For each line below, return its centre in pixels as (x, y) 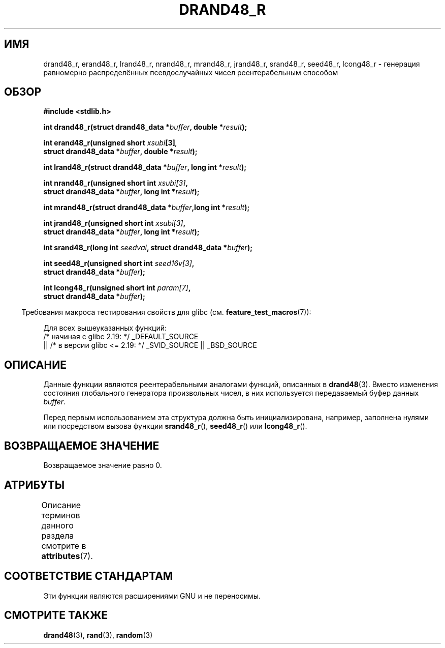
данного (57, 525)
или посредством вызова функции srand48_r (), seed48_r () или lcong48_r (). (175, 426)
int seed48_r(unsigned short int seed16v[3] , (119, 263)
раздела (58, 535)
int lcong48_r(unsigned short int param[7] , (117, 288)
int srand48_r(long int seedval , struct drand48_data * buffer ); (148, 248)
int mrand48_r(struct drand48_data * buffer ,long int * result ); (147, 208)
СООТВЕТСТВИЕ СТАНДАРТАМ (89, 576)
